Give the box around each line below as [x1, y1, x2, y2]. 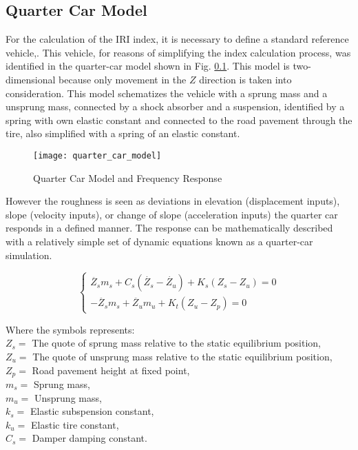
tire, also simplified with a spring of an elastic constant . [6, 126, 240, 141]
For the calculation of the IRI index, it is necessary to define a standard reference [6, 32, 349, 46]
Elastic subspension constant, [30, 404, 154, 418]
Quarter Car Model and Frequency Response [33, 170, 222, 185]
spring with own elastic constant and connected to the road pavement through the [6, 112, 352, 127]
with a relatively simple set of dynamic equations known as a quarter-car [6, 234, 313, 248]
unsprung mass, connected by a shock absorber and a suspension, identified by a [6, 99, 345, 114]
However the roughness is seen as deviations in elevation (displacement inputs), [6, 194, 340, 208]
